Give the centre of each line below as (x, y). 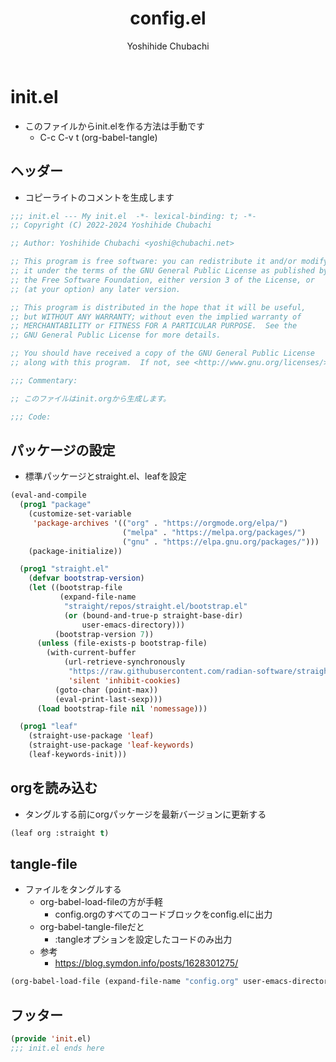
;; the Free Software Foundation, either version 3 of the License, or (162, 280)
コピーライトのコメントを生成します (99, 197)
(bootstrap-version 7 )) (104, 634)
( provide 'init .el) (51, 1039)
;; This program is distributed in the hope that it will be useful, (158, 307)
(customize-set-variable (80, 514)
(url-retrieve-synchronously (124, 662)
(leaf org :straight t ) (60, 833)
